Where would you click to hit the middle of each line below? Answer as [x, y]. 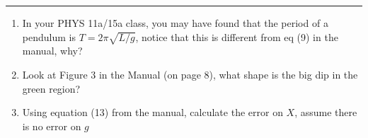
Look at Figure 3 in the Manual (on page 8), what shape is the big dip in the [190, 74]
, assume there [326, 112]
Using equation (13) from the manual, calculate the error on [153, 112]
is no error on [52, 126]
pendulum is [49, 36]
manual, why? [52, 51]
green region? [51, 88]
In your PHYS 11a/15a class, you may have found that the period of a [175, 23]
